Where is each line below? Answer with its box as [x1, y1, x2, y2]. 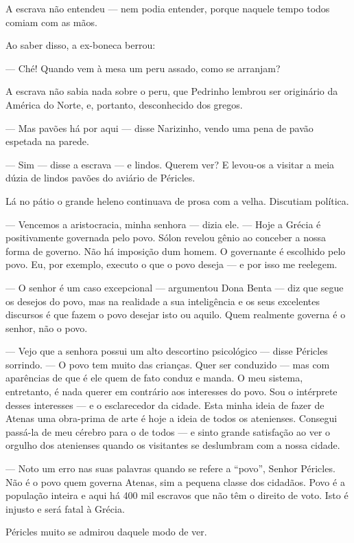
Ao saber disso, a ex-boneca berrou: [5, 38, 156, 52]
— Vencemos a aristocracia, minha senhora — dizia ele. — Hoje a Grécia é [5, 217, 321, 231]
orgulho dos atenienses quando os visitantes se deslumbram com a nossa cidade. [5, 438, 340, 452]
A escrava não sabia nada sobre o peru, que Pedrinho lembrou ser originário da [5, 84, 338, 98]
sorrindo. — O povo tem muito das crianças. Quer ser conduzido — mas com [5, 357, 330, 371]
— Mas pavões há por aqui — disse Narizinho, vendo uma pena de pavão [5, 120, 314, 135]
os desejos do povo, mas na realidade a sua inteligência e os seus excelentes [5, 293, 320, 308]
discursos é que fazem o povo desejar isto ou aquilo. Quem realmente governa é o [5, 307, 346, 322]
